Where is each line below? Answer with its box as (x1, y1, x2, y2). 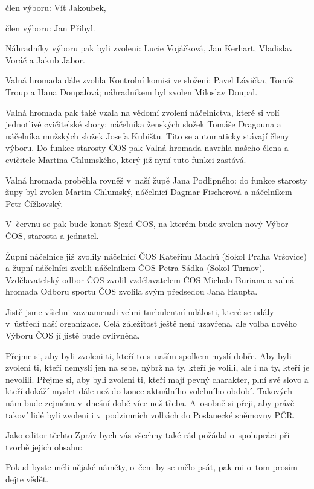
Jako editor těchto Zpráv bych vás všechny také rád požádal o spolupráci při (5, 429, 290, 441)
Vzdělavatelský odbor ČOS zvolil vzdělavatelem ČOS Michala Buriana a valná (5, 273, 295, 286)
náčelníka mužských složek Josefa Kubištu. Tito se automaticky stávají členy (5, 129, 289, 142)
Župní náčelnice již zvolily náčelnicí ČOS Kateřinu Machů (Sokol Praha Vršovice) (5, 249, 307, 262)
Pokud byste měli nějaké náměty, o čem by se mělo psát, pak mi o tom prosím (5, 461, 298, 473)
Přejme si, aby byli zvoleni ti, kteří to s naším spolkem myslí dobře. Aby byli (5, 349, 292, 362)
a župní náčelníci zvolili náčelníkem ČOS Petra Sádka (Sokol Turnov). (5, 261, 265, 274)
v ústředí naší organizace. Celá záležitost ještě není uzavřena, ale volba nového (5, 317, 297, 330)
